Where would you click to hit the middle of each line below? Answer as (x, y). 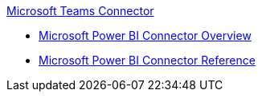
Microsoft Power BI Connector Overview (145, 35)
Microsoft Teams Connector (80, 11)
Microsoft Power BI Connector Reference (147, 60)
